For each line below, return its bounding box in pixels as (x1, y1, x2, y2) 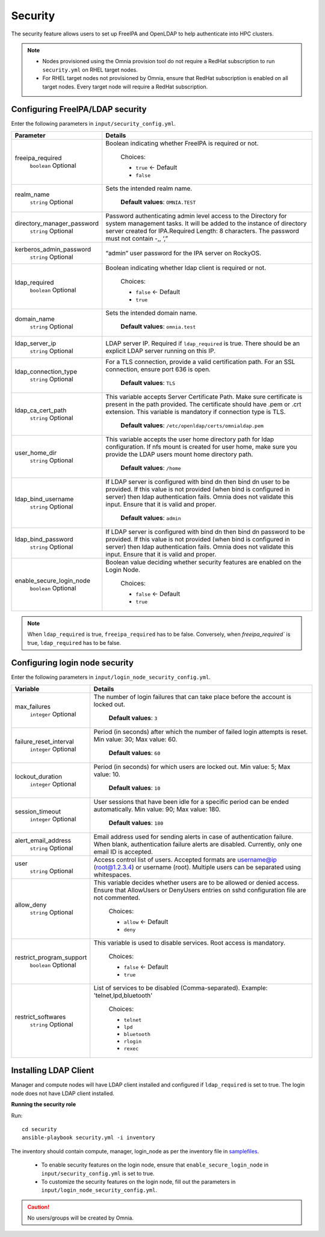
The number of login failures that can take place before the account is (93, 693, 292, 701)
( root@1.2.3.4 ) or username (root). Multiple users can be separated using (93, 863, 301, 871)
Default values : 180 (108, 818, 164, 827)
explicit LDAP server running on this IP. (105, 347, 216, 355)
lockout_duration (14, 772, 63, 780)
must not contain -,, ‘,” (105, 234, 169, 242)
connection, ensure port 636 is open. (105, 365, 211, 373)
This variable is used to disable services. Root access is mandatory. (93, 939, 286, 947)
